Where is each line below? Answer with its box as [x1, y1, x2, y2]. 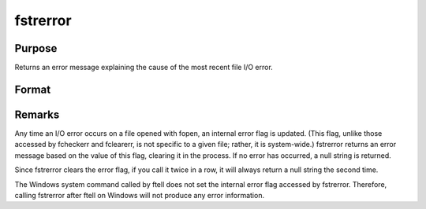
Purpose [14, 42, 58, 55]
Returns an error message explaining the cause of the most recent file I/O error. [14, 63, 274, 72]
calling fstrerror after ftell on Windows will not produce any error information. [14, 190, 264, 200]
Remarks [14, 108, 60, 121]
